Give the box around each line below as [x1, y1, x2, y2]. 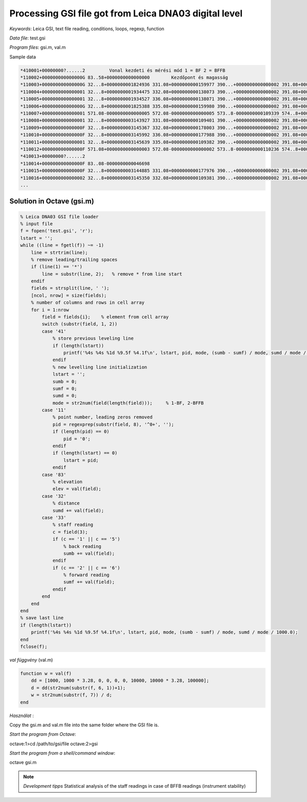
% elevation [52, 479, 83, 484]
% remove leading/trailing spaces [31, 257, 118, 262]
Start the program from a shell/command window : [9, 750, 115, 756]
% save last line [20, 615, 64, 621]
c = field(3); [52, 529, 88, 535]
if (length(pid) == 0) [52, 429, 109, 435]
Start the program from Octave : [9, 731, 76, 737]
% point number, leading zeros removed [52, 414, 153, 420]
